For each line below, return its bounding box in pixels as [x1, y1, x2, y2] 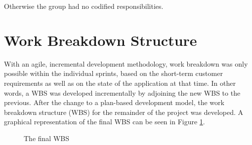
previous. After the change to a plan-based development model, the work [4, 97, 224, 108]
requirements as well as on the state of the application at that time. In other [4, 77, 236, 88]
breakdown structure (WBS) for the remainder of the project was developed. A [4, 107, 244, 117]
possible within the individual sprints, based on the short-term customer [4, 68, 223, 78]
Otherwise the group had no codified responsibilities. [4, 1, 164, 11]
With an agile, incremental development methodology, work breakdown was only [4, 58, 248, 69]
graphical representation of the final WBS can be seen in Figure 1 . [4, 116, 205, 127]
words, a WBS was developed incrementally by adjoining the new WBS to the [4, 87, 241, 98]
